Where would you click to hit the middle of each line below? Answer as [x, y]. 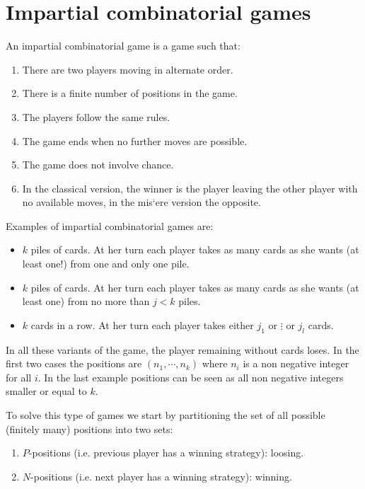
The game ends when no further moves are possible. [135, 140]
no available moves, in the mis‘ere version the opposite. [141, 202]
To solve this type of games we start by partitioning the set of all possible [166, 415]
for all [19, 377]
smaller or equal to [46, 391]
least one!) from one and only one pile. [106, 264]
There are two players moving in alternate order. [128, 69]
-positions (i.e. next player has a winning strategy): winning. [161, 476]
